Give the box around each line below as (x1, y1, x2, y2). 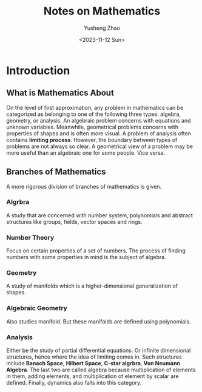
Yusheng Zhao (84, 24, 120, 32)
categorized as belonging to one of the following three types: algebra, (6, 110, 181, 118)
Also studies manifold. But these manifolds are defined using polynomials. (6, 317, 191, 325)
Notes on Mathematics (43, 4, 161, 18)
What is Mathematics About (6, 88, 114, 98)
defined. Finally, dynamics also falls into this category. (6, 379, 142, 387)
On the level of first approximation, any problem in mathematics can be (6, 104, 184, 111)
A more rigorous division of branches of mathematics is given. (6, 183, 162, 190)
